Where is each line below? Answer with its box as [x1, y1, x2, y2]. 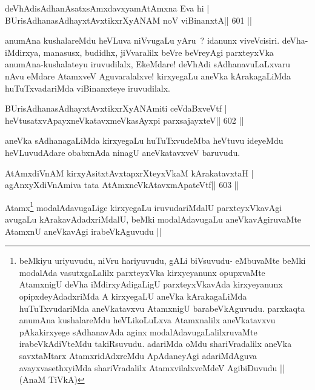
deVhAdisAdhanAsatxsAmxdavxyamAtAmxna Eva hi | [5, 2, 210, 14]
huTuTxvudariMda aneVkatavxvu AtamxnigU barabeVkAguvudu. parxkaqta [19, 301, 305, 314]
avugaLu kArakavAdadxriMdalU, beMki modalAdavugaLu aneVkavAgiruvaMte [5, 212, 302, 225]
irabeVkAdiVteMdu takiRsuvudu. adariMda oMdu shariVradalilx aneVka [19, 337, 292, 350]
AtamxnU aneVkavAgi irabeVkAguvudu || [5, 224, 162, 237]
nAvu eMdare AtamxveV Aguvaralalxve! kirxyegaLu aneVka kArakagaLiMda [5, 69, 291, 82]
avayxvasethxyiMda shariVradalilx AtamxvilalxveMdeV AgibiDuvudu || [19, 361, 285, 374]
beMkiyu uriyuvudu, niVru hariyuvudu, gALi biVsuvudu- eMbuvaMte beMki [19, 254, 306, 267]
